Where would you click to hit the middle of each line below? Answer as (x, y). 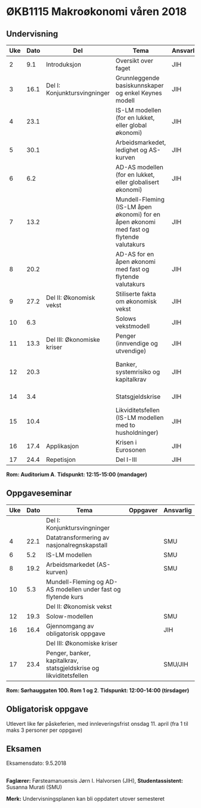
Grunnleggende (138, 78)
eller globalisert (138, 182)
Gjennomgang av (70, 626)
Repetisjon (61, 459)
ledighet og (132, 150)
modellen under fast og (89, 589)
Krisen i (126, 442)
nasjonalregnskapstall (77, 545)
